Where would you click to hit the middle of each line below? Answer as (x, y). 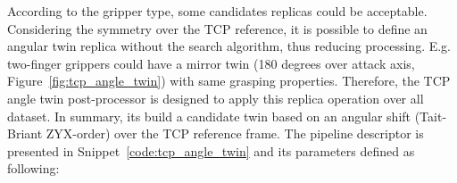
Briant (25, 133)
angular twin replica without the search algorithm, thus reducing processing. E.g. (229, 46)
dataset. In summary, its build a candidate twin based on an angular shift (209, 116)
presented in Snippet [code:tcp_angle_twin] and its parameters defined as (211, 150)
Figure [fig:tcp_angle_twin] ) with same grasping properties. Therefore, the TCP (229, 81)
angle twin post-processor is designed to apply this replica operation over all (216, 98)
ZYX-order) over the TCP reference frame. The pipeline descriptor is (235, 133)
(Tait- (431, 116)
